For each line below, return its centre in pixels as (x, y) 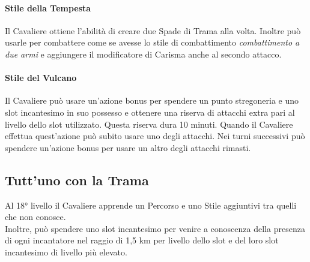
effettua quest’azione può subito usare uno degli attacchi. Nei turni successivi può (155, 136)
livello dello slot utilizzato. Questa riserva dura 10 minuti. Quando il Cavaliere (149, 124)
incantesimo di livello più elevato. (66, 252)
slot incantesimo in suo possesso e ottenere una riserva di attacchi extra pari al (150, 112)
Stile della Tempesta (48, 7)
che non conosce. (35, 217)
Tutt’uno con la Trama (77, 180)
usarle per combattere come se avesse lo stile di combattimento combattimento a (152, 42)
